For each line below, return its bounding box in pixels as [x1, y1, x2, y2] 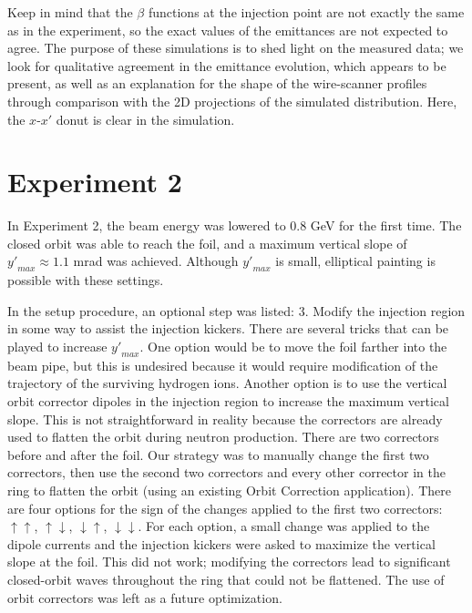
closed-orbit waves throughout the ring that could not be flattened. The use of [7, 569, 445, 588]
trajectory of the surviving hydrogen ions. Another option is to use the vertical [7, 373, 447, 393]
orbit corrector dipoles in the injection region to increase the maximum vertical [7, 392, 449, 411]
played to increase [7, 337, 108, 356]
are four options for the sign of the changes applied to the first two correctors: [7, 498, 443, 517]
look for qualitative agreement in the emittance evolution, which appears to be [7, 56, 446, 75]
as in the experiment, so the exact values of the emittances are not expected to [7, 20, 448, 39]
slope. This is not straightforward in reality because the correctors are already [7, 409, 443, 428]
